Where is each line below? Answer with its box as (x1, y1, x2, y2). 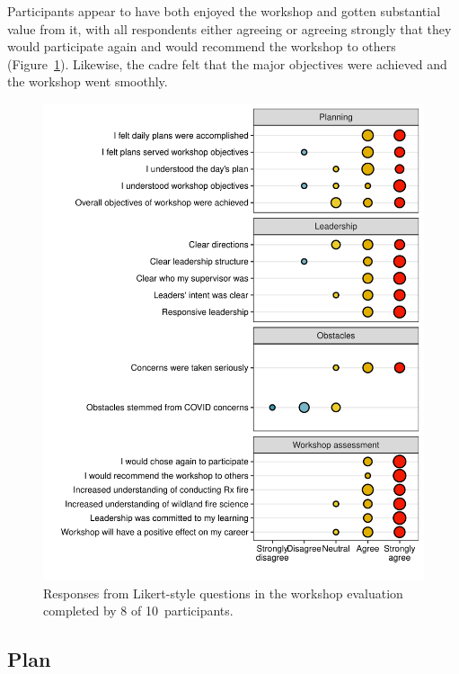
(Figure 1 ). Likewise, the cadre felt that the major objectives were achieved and (7, 54, 447, 73)
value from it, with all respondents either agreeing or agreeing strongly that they (7, 19, 452, 38)
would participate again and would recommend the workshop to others (7, 37, 396, 56)
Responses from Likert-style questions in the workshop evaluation (43, 583, 403, 602)
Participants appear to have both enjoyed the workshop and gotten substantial (7, 2, 441, 20)
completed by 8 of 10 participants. (43, 601, 234, 620)
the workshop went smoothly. (7, 72, 168, 91)
